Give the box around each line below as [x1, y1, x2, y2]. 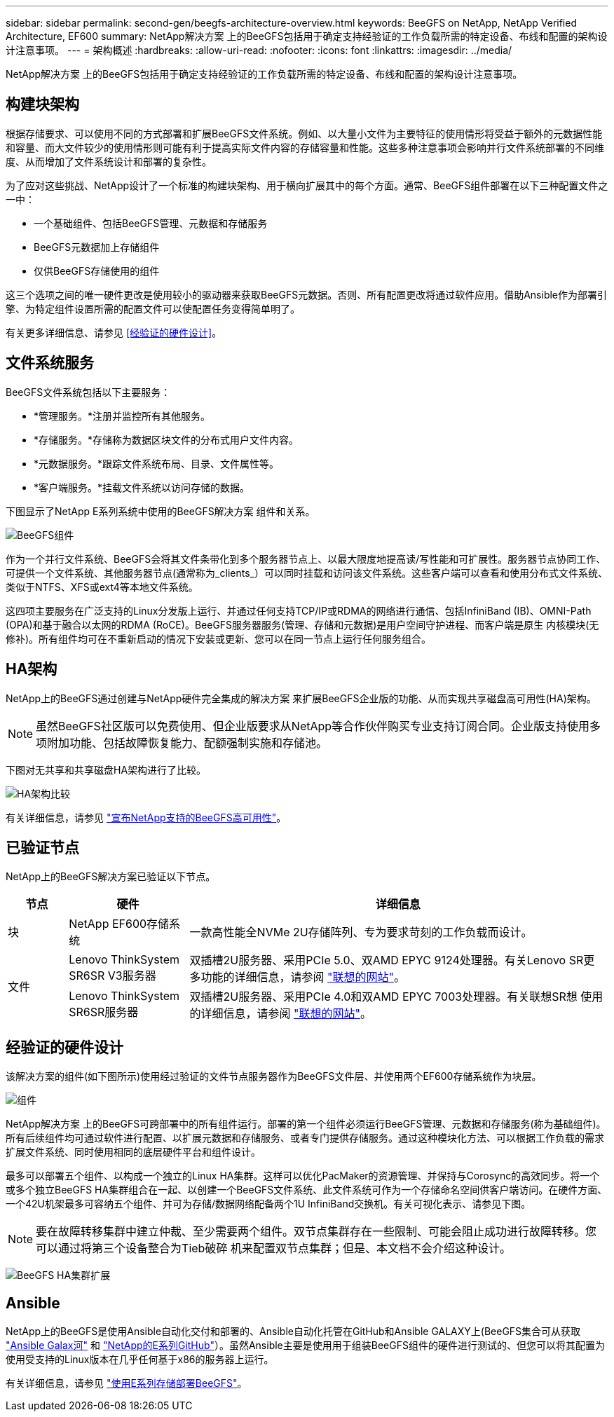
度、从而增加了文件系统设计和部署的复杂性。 [6, 155, 212, 167]
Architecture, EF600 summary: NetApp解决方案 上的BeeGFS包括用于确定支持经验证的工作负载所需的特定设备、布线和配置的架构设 [6, 30, 608, 42]
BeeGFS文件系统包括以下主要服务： [6, 385, 171, 398]
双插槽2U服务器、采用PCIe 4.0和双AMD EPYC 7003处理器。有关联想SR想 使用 [189, 990, 603, 1004]
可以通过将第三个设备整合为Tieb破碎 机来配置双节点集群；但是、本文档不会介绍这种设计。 [36, 1241, 511, 1256]
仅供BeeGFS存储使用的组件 [34, 264, 160, 277]
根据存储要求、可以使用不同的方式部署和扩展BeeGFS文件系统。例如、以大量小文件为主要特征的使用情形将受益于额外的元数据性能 [6, 127, 603, 139]
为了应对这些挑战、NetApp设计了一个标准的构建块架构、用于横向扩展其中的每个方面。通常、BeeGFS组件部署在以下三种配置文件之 [6, 179, 608, 191]
